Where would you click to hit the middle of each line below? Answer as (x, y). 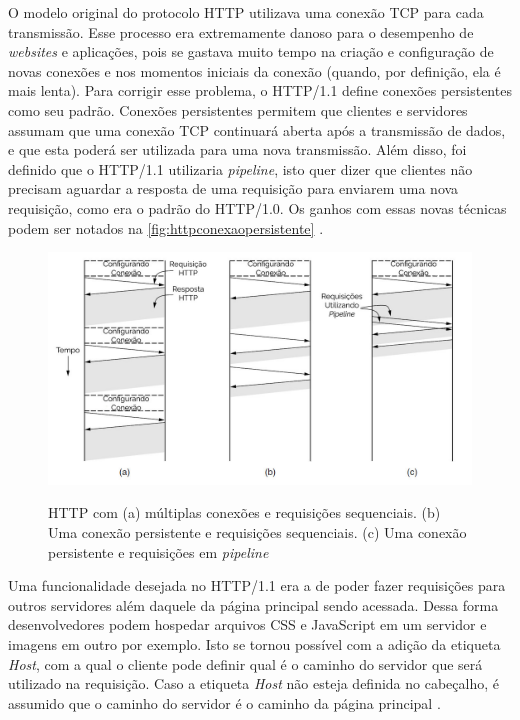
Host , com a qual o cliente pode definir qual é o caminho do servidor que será (245, 663)
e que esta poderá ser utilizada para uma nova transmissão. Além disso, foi (237, 149)
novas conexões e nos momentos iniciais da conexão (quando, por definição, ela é (254, 70)
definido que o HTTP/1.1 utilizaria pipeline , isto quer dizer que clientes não (240, 168)
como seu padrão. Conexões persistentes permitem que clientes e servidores (238, 109)
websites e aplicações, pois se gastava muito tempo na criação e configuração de (251, 51)
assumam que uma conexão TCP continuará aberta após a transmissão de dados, (257, 129)
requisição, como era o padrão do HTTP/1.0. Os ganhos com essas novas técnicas (257, 207)
